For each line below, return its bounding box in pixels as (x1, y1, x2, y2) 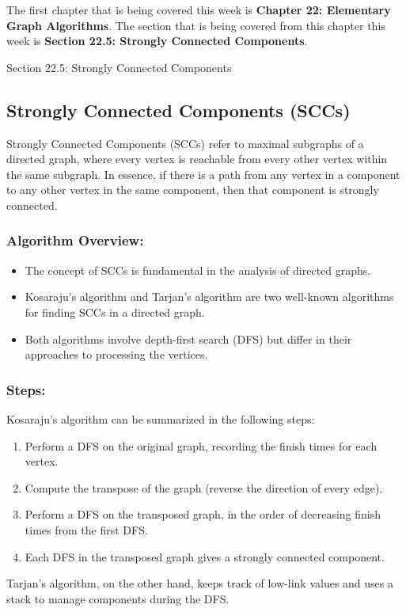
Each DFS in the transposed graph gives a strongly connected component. (25, 548, 385, 564)
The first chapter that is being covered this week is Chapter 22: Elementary (6, 2, 391, 17)
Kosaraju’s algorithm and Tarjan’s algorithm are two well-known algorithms (25, 288, 394, 305)
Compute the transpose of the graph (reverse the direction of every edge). (25, 479, 383, 496)
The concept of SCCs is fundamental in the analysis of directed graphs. (25, 261, 371, 278)
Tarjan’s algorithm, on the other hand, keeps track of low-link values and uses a (6, 575, 393, 591)
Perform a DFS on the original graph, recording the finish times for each (25, 437, 378, 454)
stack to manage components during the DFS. (6, 590, 230, 606)
